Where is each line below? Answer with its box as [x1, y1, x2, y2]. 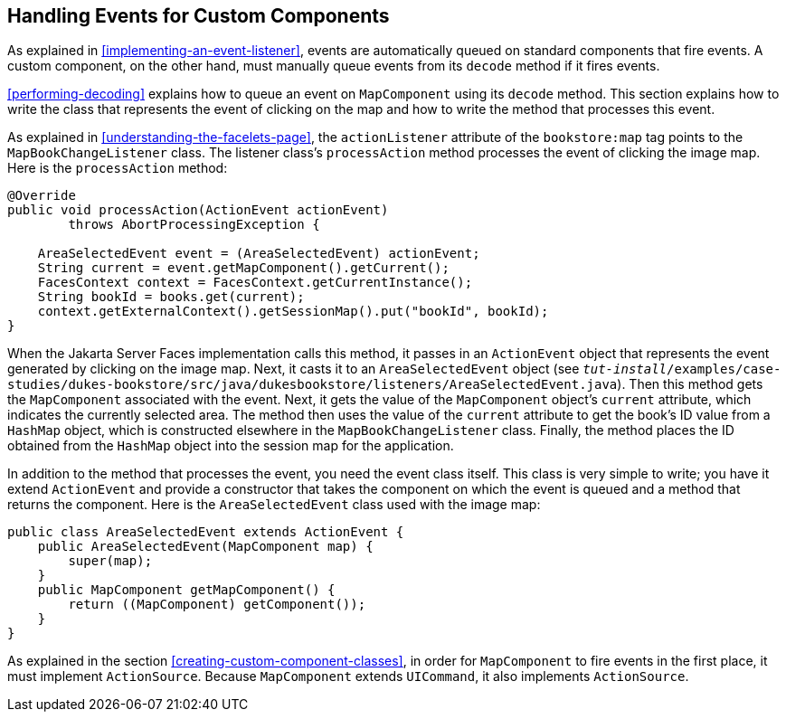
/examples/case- [667, 362, 781, 377]
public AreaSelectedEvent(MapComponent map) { [37, 539, 374, 554]
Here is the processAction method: [7, 160, 228, 176]
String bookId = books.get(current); [37, 289, 305, 305]
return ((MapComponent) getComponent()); [68, 597, 366, 612]
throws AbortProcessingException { [68, 217, 320, 232]
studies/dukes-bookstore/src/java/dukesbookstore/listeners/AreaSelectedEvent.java [7, 377, 618, 393]
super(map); [68, 553, 153, 569]
